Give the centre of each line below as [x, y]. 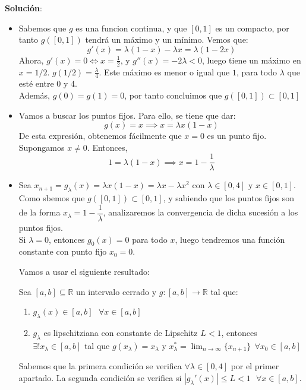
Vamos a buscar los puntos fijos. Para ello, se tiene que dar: [127, 115]
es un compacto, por [252, 28]
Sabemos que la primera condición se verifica [100, 366]
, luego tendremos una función [230, 239]
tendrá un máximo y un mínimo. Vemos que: [167, 39]
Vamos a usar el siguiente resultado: [84, 271]
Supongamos [42, 147]
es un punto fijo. [237, 136]
